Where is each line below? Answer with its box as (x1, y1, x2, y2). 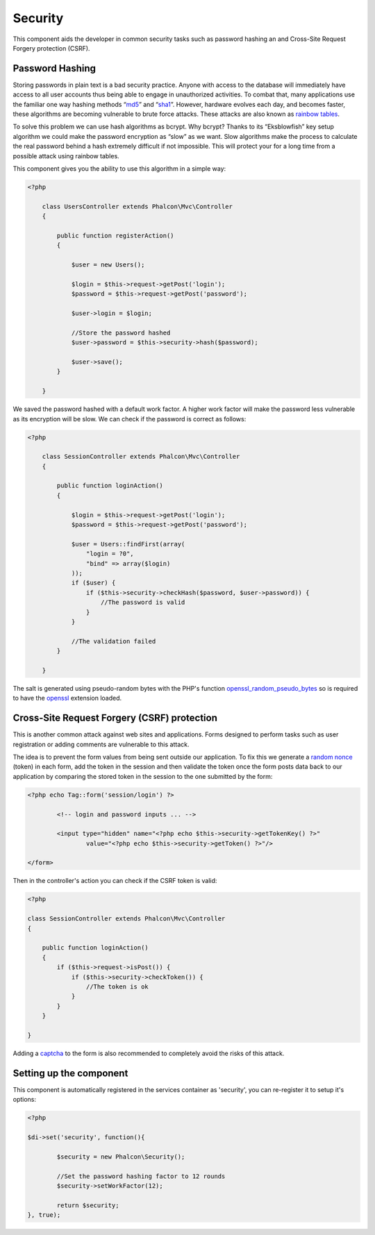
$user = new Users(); (71, 261, 145, 269)
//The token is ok (85, 982, 149, 991)
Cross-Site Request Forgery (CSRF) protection (12, 712, 218, 724)
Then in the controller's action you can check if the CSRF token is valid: (12, 877, 217, 885)
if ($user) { (71, 579, 116, 587)
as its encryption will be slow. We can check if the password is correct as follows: (12, 414, 247, 423)
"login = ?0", (85, 550, 135, 558)
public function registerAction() (56, 231, 174, 240)
